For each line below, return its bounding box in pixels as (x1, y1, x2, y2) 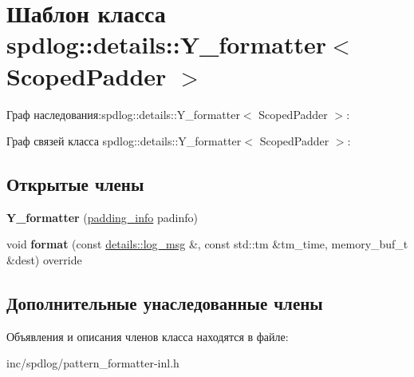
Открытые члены (6, 172, 144, 196)
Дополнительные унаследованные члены (6, 291, 323, 315)
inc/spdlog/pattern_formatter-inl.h (6, 355, 179, 371)
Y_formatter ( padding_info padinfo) (6, 208, 198, 225)
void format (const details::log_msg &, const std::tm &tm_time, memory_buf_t (6, 236, 408, 252)
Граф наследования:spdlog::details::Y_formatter (6, 105, 240, 122)
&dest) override (6, 252, 82, 268)
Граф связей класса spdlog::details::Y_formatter (6, 133, 242, 149)
